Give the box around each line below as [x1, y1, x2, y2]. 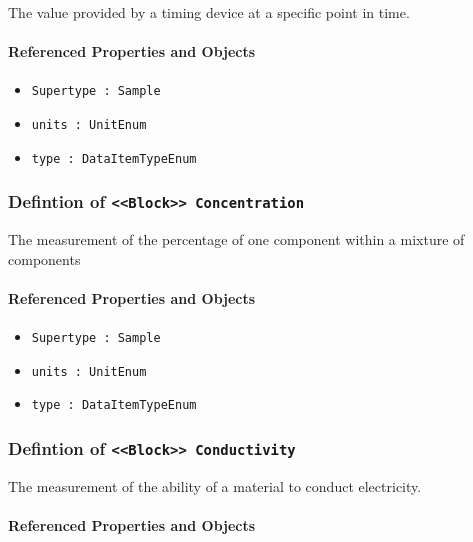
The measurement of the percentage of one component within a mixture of [8, 229, 465, 250]
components [8, 248, 81, 269]
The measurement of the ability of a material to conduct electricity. [8, 475, 422, 496]
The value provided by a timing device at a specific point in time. [8, 2, 410, 22]
